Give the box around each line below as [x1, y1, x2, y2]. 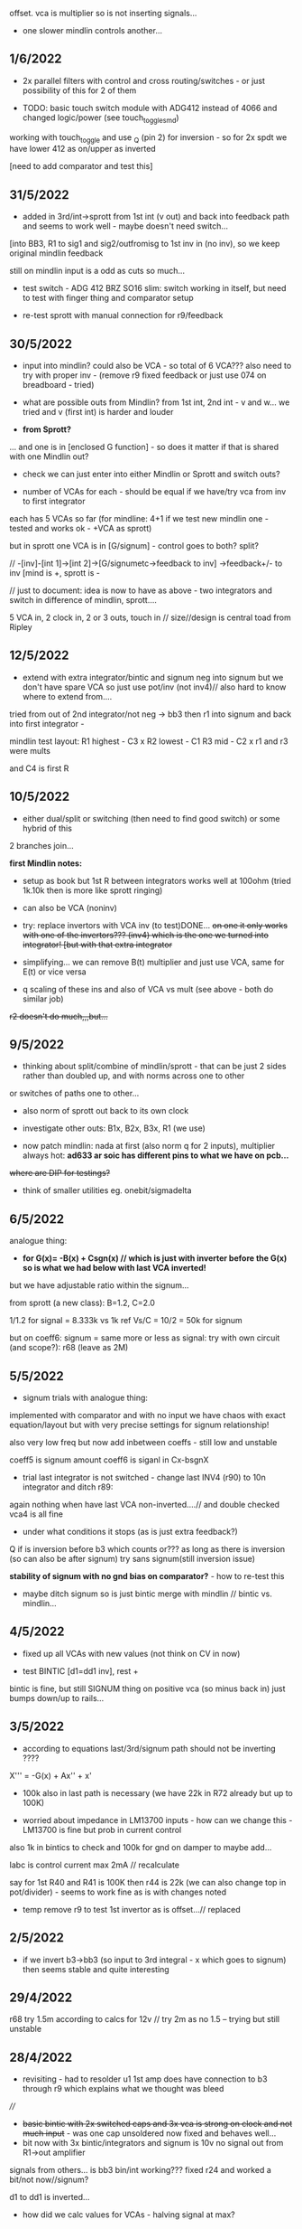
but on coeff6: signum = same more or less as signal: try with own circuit [9, 1332, 280, 1343]
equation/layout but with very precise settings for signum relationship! [9, 1419, 270, 1431]
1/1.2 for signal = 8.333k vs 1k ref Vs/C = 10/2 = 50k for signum [9, 1315, 243, 1326]
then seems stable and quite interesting [22, 1963, 169, 1974]
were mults [9, 745, 51, 756]
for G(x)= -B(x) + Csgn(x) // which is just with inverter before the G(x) [22, 1253, 288, 1264]
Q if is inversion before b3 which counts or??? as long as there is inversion [9, 1544, 286, 1555]
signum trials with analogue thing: [22, 1392, 149, 1404]
